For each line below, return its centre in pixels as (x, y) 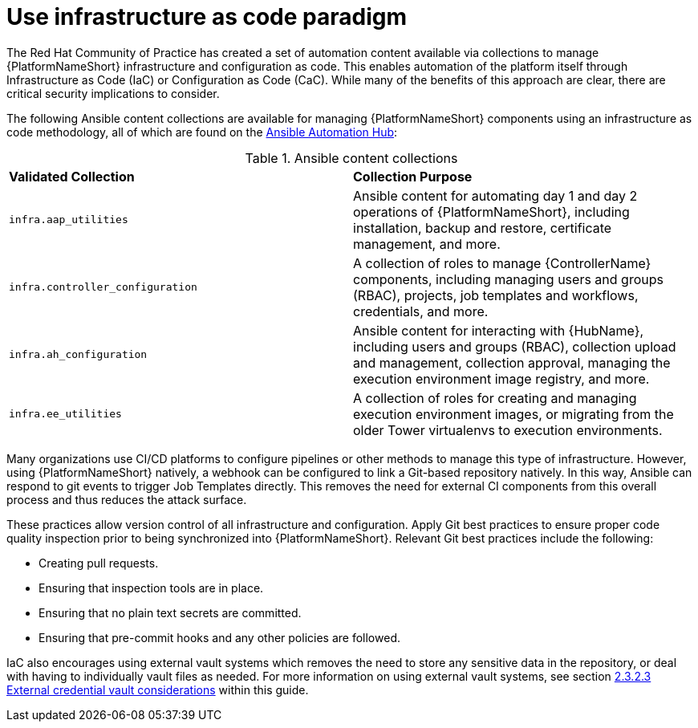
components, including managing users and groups (508, 279)
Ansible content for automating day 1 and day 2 (495, 195)
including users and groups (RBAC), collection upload (515, 346)
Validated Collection (72, 176)
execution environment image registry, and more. (501, 378)
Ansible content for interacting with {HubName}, (499, 330)
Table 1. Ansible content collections (351, 158)
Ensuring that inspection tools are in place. (151, 588)
